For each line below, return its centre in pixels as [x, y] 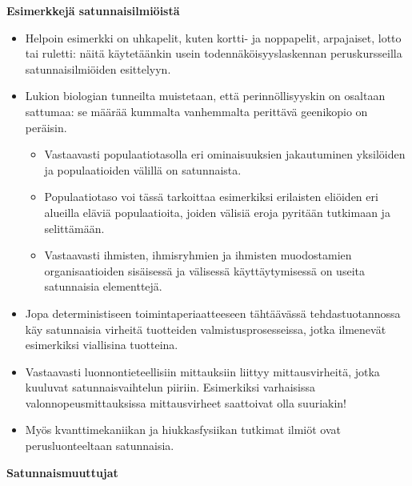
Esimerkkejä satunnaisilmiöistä [93, 10]
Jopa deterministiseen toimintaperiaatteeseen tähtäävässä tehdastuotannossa [213, 313]
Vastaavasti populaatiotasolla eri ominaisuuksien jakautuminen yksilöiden [225, 154]
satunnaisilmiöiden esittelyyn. [98, 68]
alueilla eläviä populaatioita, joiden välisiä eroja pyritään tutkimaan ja [217, 212]
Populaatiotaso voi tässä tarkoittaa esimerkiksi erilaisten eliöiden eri [211, 197]
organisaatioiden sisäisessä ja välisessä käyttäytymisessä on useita [204, 270]
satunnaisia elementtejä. [103, 286]
